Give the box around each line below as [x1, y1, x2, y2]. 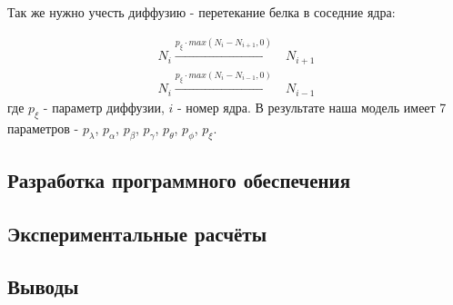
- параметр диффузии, [43, 97, 165, 116]
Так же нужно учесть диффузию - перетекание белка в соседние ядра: [7, 3, 396, 21]
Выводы [7, 272, 79, 300]
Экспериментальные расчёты [7, 219, 267, 247]
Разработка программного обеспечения [7, 165, 351, 193]
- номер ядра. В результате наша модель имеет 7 [177, 97, 447, 116]
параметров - [7, 118, 79, 137]
